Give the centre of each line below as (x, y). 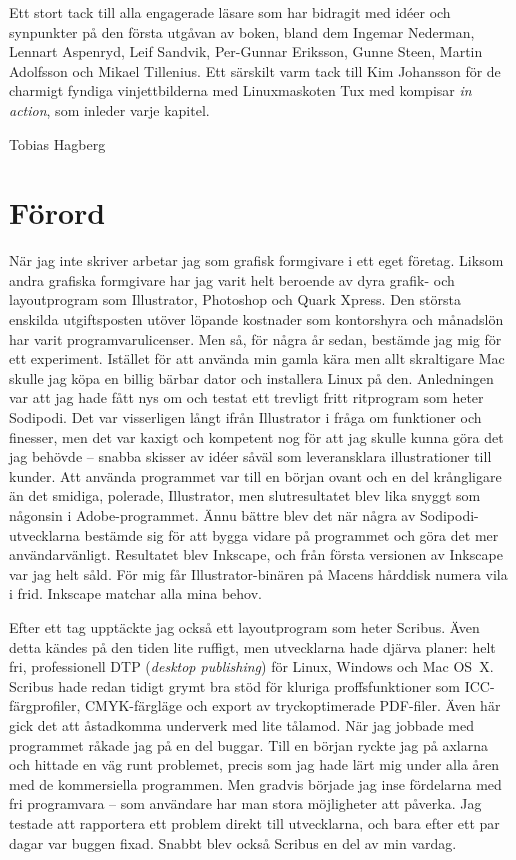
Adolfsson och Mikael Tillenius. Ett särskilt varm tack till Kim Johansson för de (255, 70)
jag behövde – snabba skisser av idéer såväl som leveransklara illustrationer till (250, 456)
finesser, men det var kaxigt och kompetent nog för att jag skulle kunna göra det (256, 436)
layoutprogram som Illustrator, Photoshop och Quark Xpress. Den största (235, 299)
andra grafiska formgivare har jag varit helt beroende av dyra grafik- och (232, 279)
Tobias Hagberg (57, 143)
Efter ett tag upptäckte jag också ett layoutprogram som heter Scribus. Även (244, 626)
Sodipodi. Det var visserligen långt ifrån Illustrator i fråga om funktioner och (245, 417)
